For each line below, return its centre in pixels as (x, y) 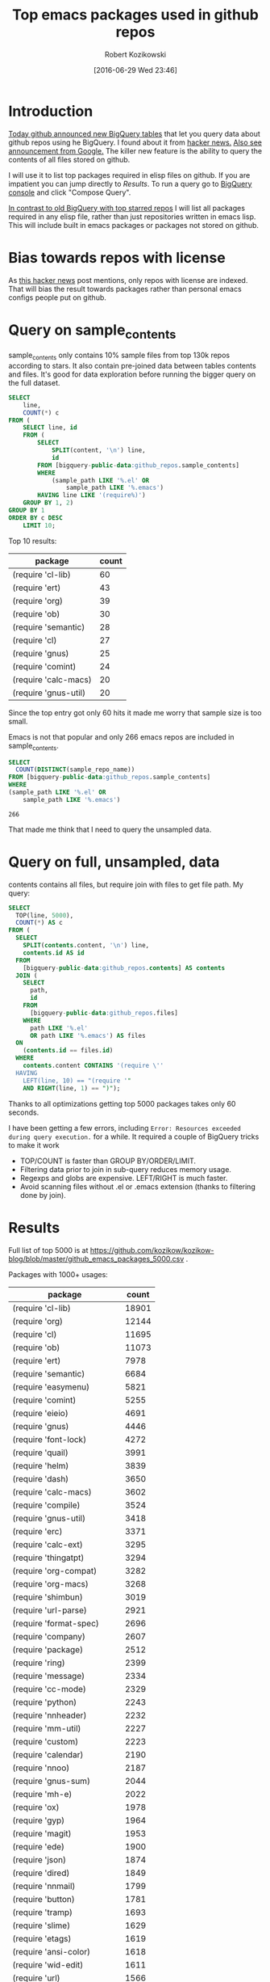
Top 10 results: (33, 541)
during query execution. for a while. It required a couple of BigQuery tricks (134, 1136)
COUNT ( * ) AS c (39, 923)
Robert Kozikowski (135, 54)
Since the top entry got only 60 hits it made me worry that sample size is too (135, 712)
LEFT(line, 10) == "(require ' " (77, 1081)
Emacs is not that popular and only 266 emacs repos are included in (122, 736)
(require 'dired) (41, 1873)
